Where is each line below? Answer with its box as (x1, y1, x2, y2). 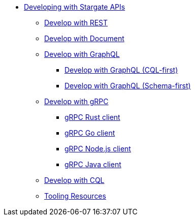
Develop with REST (44, 18, 108, 27)
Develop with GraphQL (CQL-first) (64, 66, 178, 74)
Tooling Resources (44, 192, 106, 200)
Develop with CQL (44, 176, 105, 184)
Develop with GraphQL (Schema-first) (64, 81, 191, 90)
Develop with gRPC (44, 97, 109, 106)
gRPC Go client (64, 129, 115, 137)
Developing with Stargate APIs (24, 3, 125, 11)
